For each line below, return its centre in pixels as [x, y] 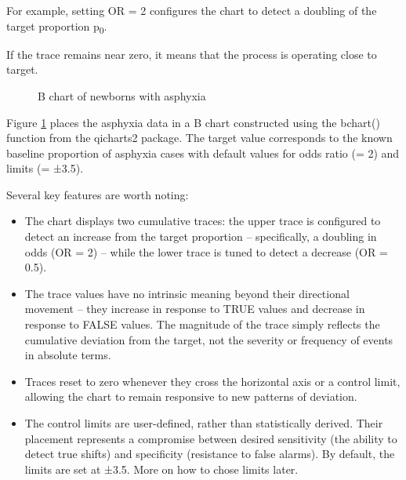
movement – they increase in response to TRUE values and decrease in [195, 309]
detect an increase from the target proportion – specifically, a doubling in [201, 236]
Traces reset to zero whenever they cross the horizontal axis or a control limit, [212, 381]
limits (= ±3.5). [45, 168]
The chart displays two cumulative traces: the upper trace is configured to [203, 221]
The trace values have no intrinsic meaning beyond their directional [187, 293]
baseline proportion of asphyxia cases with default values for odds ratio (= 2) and [203, 153]
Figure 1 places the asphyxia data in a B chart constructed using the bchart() [193, 122]
